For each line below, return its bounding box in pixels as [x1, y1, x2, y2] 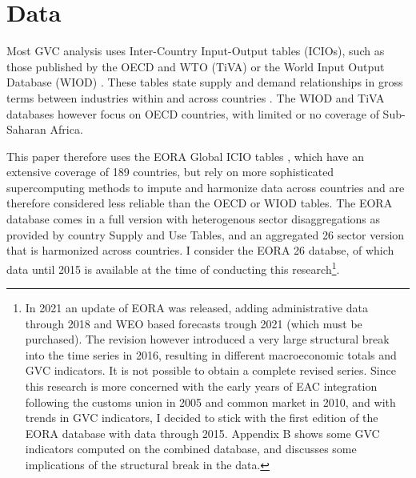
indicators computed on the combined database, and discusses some [25, 440, 357, 457]
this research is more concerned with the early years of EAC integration [25, 378, 378, 395]
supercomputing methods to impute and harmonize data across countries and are [6, 179, 405, 195]
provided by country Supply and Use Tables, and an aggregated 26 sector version [6, 226, 405, 243]
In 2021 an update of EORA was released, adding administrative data [25, 299, 368, 316]
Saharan [6, 121, 46, 138]
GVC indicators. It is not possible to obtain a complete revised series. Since [25, 362, 396, 379]
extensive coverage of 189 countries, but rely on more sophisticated [6, 163, 334, 180]
